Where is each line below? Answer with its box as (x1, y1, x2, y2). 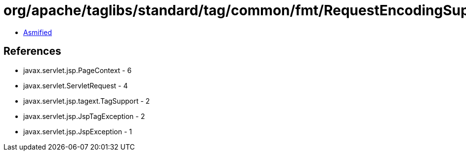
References (3, 45, 61, 58)
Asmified (23, 28, 52, 37)
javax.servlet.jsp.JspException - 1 (23, 127, 132, 136)
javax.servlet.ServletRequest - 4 (23, 81, 128, 90)
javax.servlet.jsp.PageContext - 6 (23, 66, 132, 75)
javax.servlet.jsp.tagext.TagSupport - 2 (23, 96, 150, 105)
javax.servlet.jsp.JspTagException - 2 (23, 112, 145, 120)
